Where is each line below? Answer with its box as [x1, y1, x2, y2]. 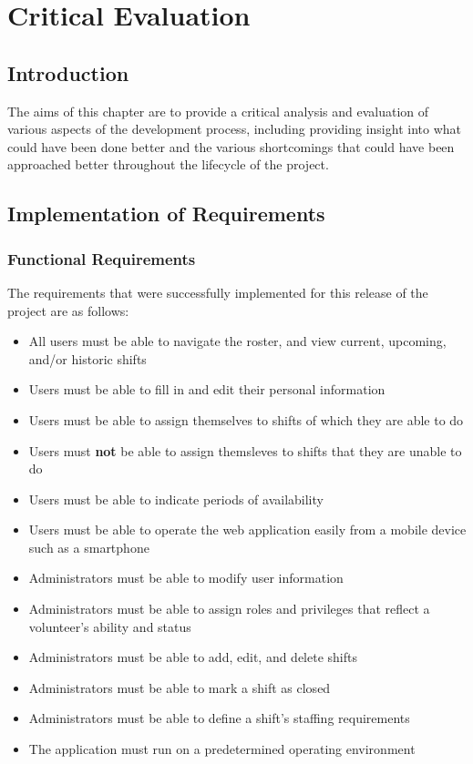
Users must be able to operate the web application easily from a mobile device [28, 520, 467, 539]
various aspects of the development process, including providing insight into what [7, 119, 461, 138]
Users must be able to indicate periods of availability [28, 489, 324, 508]
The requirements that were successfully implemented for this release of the [7, 282, 428, 301]
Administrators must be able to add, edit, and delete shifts [28, 647, 357, 667]
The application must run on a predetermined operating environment [28, 739, 416, 759]
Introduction [7, 58, 129, 87]
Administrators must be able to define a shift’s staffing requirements [28, 708, 410, 728]
